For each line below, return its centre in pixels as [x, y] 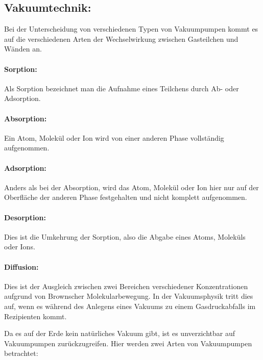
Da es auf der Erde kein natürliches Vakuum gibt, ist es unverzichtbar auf [120, 333]
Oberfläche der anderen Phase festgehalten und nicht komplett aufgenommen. [126, 197]
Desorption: [25, 217]
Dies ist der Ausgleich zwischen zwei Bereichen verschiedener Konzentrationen [126, 286]
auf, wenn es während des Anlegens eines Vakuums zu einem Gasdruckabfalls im [130, 306]
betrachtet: [21, 353]
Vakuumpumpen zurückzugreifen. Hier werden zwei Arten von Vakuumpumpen [128, 343]
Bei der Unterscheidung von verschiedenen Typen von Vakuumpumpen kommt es [131, 29]
